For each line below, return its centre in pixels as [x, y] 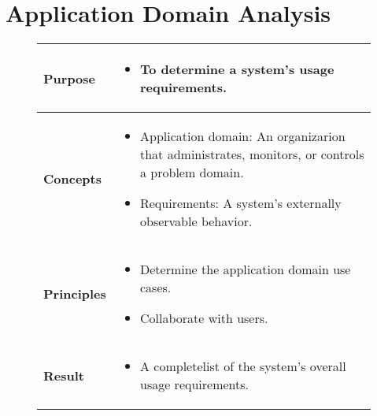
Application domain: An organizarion [242, 136]
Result [64, 375]
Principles [75, 294]
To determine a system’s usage [237, 69]
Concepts [72, 179]
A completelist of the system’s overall [243, 366]
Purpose [70, 78]
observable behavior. [196, 221]
